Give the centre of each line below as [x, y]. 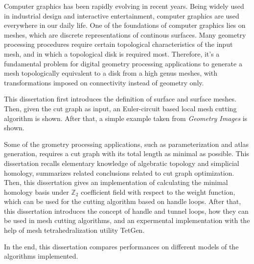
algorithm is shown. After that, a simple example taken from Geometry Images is [126, 118]
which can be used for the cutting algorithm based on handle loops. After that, [123, 201]
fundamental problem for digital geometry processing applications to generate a [123, 63]
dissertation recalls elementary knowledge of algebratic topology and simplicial [122, 163]
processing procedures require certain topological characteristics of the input [118, 44]
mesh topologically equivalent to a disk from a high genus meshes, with [111, 73]
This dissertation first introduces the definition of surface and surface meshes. [120, 99]
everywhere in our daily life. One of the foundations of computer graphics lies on [125, 25]
